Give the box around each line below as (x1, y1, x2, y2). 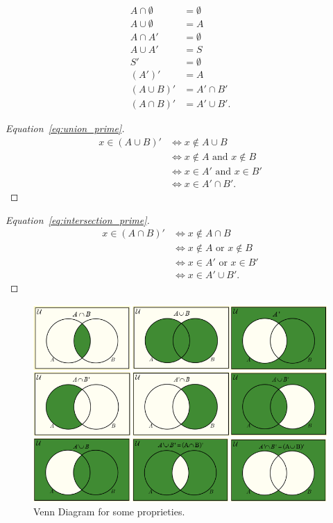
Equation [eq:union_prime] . (6, 121, 125, 136)
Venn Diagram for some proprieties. (33, 504, 185, 519)
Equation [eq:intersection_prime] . (6, 212, 150, 227)
